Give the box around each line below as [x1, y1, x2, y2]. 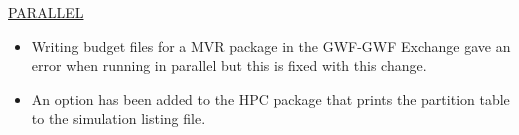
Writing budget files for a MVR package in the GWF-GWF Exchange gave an [31, 35, 511, 56]
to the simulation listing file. [31, 108, 206, 129]
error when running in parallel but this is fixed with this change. [31, 55, 427, 76]
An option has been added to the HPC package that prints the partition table [31, 88, 510, 109]
